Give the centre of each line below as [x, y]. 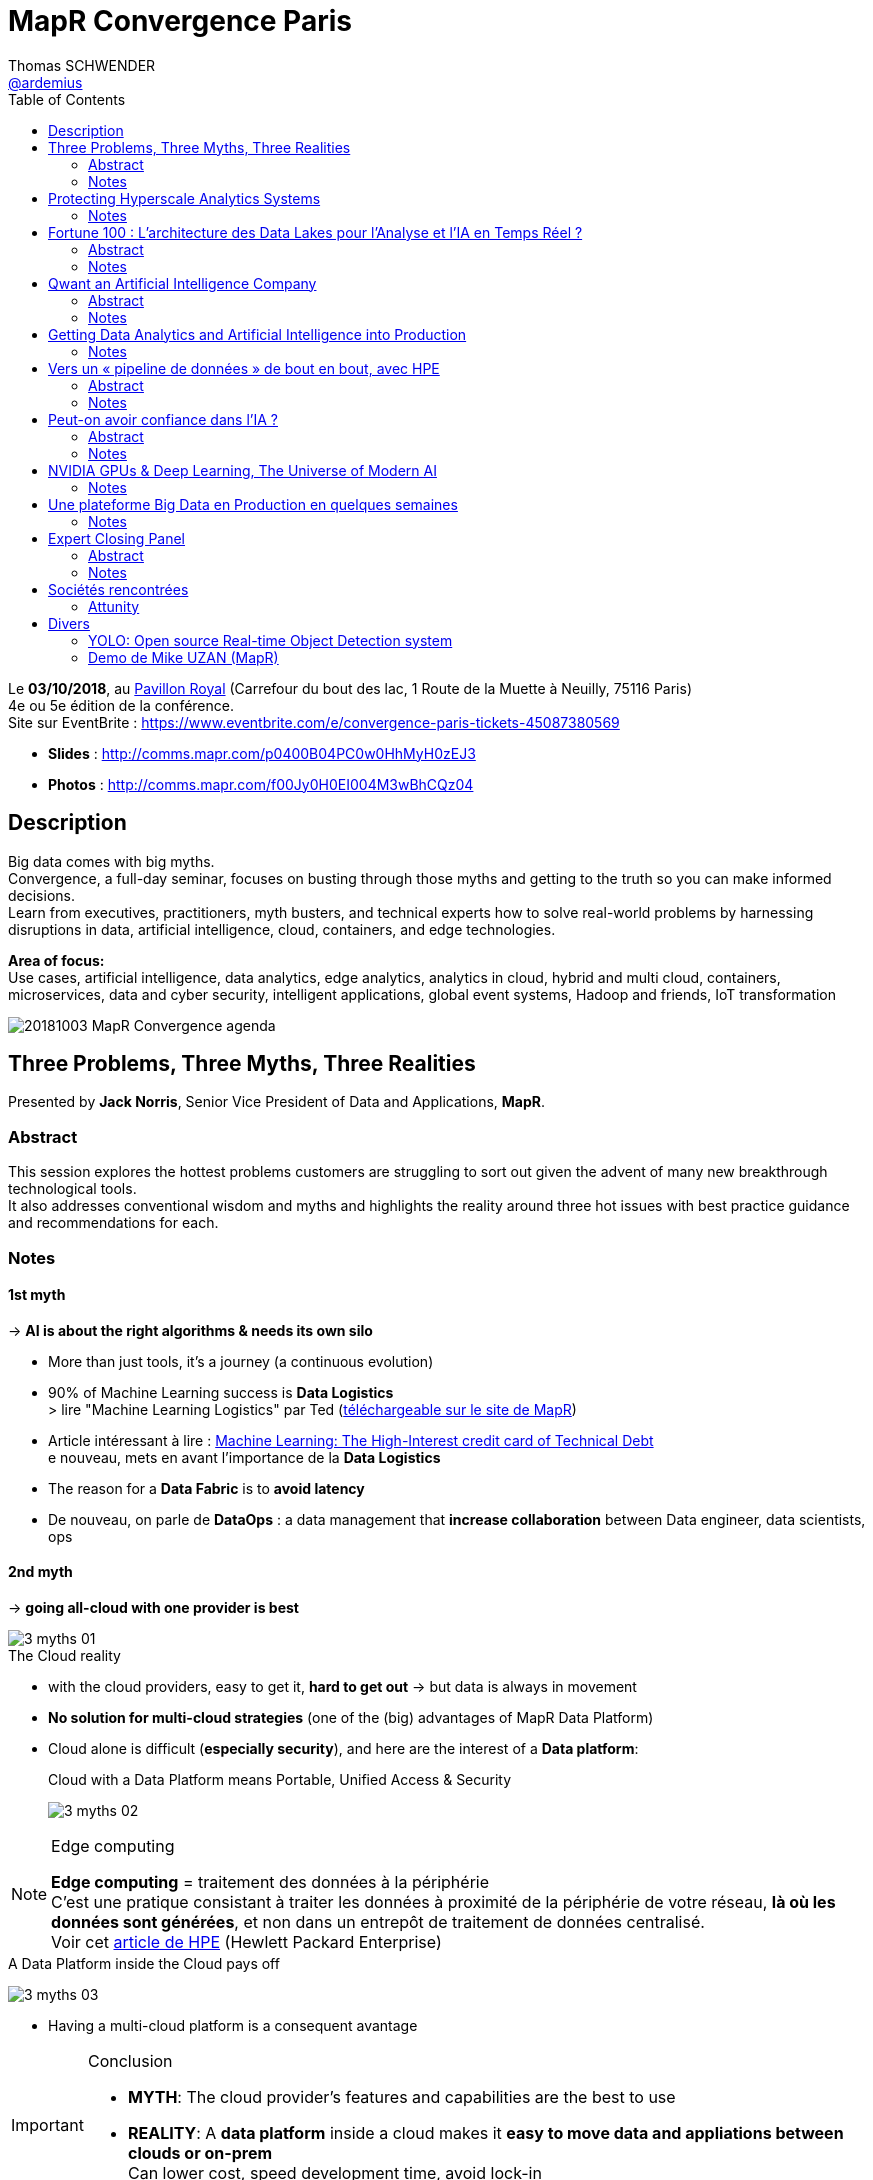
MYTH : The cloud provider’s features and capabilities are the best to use [401, 2097]
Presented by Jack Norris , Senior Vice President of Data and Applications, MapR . [277, 1102]
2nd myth [40, 1572]
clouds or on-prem [200, 2153]
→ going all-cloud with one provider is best [153, 1607]
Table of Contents [67, 99]
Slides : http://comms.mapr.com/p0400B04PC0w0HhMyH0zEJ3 [262, 753]
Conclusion [130, 2061]
